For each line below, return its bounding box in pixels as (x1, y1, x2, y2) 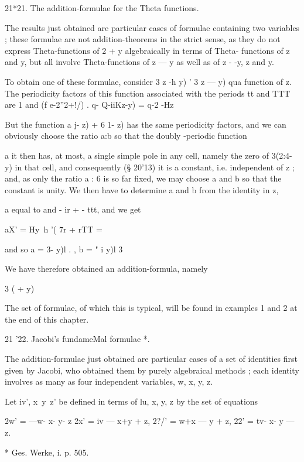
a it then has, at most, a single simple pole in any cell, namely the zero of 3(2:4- (5, 149, 292, 161)
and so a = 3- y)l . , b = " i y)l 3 (5, 242, 123, 255)
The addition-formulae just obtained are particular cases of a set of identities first (5, 353, 298, 365)
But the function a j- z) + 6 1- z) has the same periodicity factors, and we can (5, 118, 286, 130)
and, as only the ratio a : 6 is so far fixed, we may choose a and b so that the (5, 172, 282, 184)
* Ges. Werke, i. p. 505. (5, 446, 89, 458)
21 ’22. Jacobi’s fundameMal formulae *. (5, 333, 150, 345)
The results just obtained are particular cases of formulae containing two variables (5, 21, 300, 33)
